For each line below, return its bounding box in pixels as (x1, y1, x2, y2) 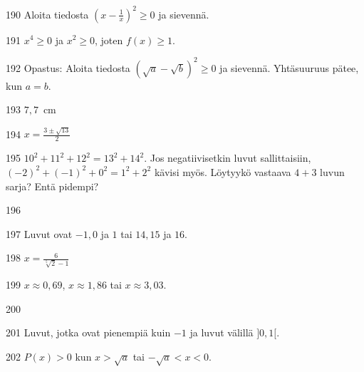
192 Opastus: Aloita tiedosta (6, 60, 130, 75)
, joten (95, 32, 123, 47)
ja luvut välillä (189, 325, 254, 340)
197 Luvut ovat (6, 226, 73, 241)
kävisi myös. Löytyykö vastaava (154, 164, 291, 179)
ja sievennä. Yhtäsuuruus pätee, (219, 60, 359, 75)
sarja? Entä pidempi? (6, 178, 99, 193)
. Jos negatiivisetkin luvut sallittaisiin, (144, 150, 311, 165)
